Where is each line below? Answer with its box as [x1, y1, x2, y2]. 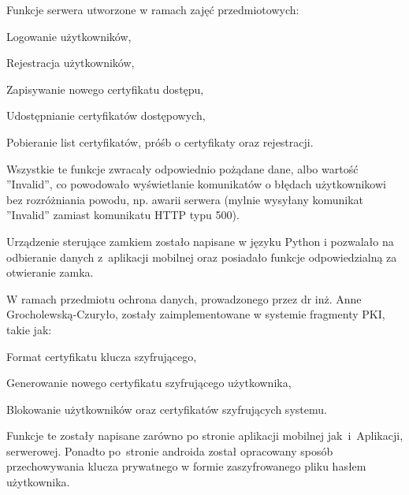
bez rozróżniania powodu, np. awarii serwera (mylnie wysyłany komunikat [6, 191, 364, 207]
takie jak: [6, 321, 52, 337]
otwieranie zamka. [6, 264, 94, 281]
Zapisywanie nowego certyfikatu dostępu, [6, 80, 204, 97]
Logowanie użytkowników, [6, 28, 132, 44]
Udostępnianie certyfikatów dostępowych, [6, 107, 206, 124]
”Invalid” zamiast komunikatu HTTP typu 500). [6, 207, 240, 223]
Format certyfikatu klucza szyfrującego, [6, 348, 197, 364]
